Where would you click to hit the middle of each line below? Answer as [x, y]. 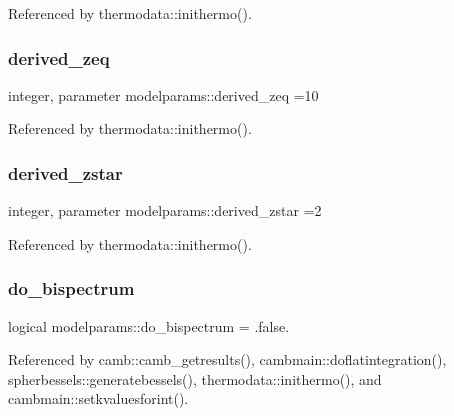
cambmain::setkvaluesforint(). [98, 398]
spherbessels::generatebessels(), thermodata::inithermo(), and [195, 378]
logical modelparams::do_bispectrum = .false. [149, 325]
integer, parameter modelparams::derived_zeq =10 [163, 94]
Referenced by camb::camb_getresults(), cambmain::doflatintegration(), [227, 359]
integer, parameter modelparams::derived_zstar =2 [165, 210]
